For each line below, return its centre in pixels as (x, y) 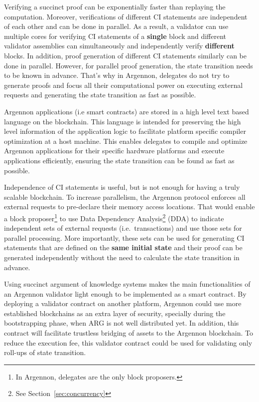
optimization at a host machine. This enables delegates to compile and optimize (126, 141)
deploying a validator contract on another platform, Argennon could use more (123, 303)
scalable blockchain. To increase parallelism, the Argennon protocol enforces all (125, 197)
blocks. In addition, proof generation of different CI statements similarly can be (125, 55)
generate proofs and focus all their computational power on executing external (124, 85)
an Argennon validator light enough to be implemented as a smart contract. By (125, 293)
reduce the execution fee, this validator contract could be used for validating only (128, 342)
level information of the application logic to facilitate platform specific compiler (125, 131)
